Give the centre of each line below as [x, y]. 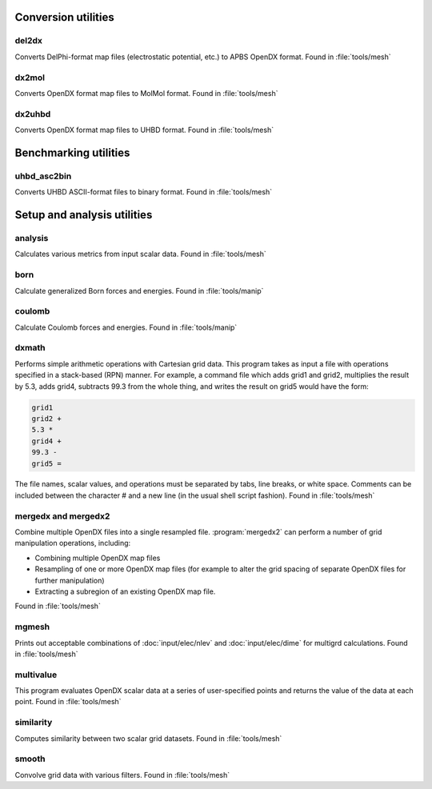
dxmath [30, 348]
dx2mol [30, 78]
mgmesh [32, 627]
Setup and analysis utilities [84, 215]
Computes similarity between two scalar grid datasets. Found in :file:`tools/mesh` [148, 738]
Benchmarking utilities [72, 152]
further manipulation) [70, 580]
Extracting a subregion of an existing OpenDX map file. [125, 591]
